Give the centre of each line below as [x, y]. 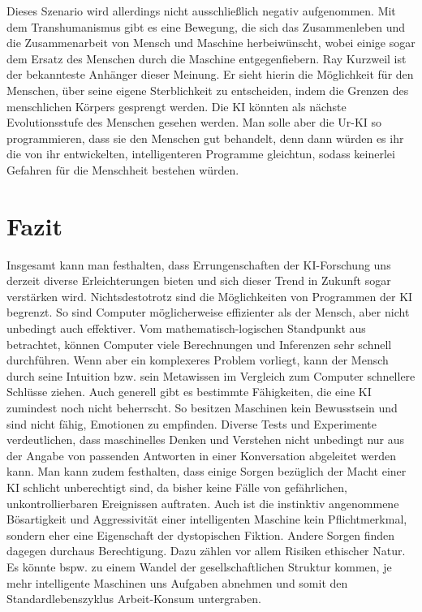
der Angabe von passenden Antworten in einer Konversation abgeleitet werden [201, 455]
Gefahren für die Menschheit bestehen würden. [123, 169]
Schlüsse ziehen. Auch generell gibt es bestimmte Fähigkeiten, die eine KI [189, 392]
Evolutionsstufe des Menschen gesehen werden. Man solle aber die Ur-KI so [194, 122]
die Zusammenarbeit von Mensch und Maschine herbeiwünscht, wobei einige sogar [211, 43]
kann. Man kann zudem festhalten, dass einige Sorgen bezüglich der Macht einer [207, 471]
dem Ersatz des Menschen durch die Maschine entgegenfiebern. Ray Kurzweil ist [207, 58]
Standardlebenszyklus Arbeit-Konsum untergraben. [134, 599]
